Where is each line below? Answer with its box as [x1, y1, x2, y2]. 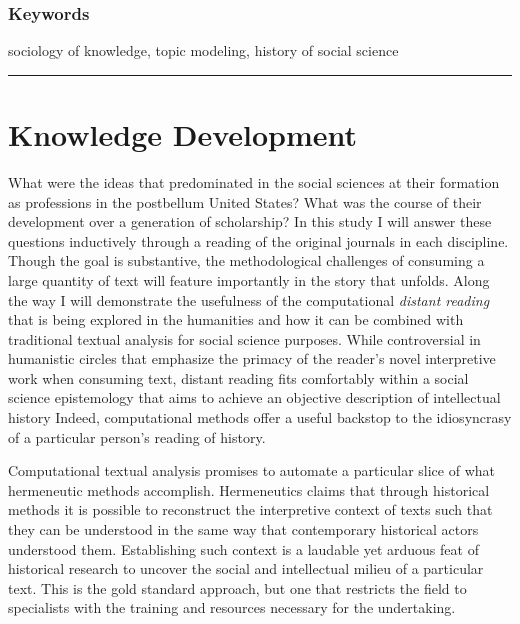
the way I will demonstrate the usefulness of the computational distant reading [8, 289, 490, 310]
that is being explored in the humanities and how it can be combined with [8, 309, 464, 330]
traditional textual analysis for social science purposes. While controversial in [8, 328, 481, 349]
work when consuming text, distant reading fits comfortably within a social [8, 367, 469, 388]
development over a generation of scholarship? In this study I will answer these [8, 211, 492, 232]
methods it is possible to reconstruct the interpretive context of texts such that [8, 499, 493, 520]
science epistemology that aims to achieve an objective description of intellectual [8, 387, 501, 408]
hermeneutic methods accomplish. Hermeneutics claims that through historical [8, 479, 490, 500]
